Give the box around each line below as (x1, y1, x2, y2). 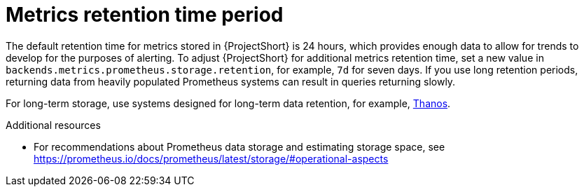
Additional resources (6, 118, 101, 131)
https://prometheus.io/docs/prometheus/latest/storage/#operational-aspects (34, 152, 389, 165)
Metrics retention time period (6, 3, 284, 27)
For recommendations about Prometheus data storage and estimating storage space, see (34, 140, 445, 153)
